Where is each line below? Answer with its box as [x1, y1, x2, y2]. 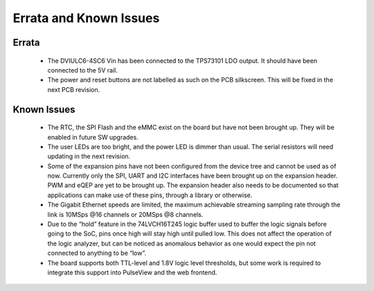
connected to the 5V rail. [47, 66, 118, 74]
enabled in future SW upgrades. [47, 133, 139, 141]
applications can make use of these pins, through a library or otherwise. [47, 191, 253, 199]
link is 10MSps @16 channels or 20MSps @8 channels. [47, 210, 204, 218]
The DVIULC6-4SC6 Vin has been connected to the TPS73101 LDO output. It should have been [47, 56, 318, 65]
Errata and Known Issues [12, 10, 160, 26]
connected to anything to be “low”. [47, 249, 147, 257]
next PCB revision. [47, 85, 100, 93]
